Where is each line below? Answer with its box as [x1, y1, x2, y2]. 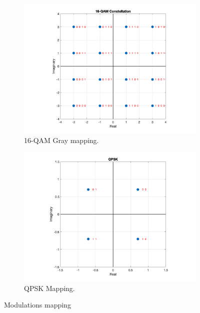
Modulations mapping [4, 299, 71, 310]
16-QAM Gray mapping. [24, 134, 99, 145]
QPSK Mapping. [24, 282, 75, 293]
